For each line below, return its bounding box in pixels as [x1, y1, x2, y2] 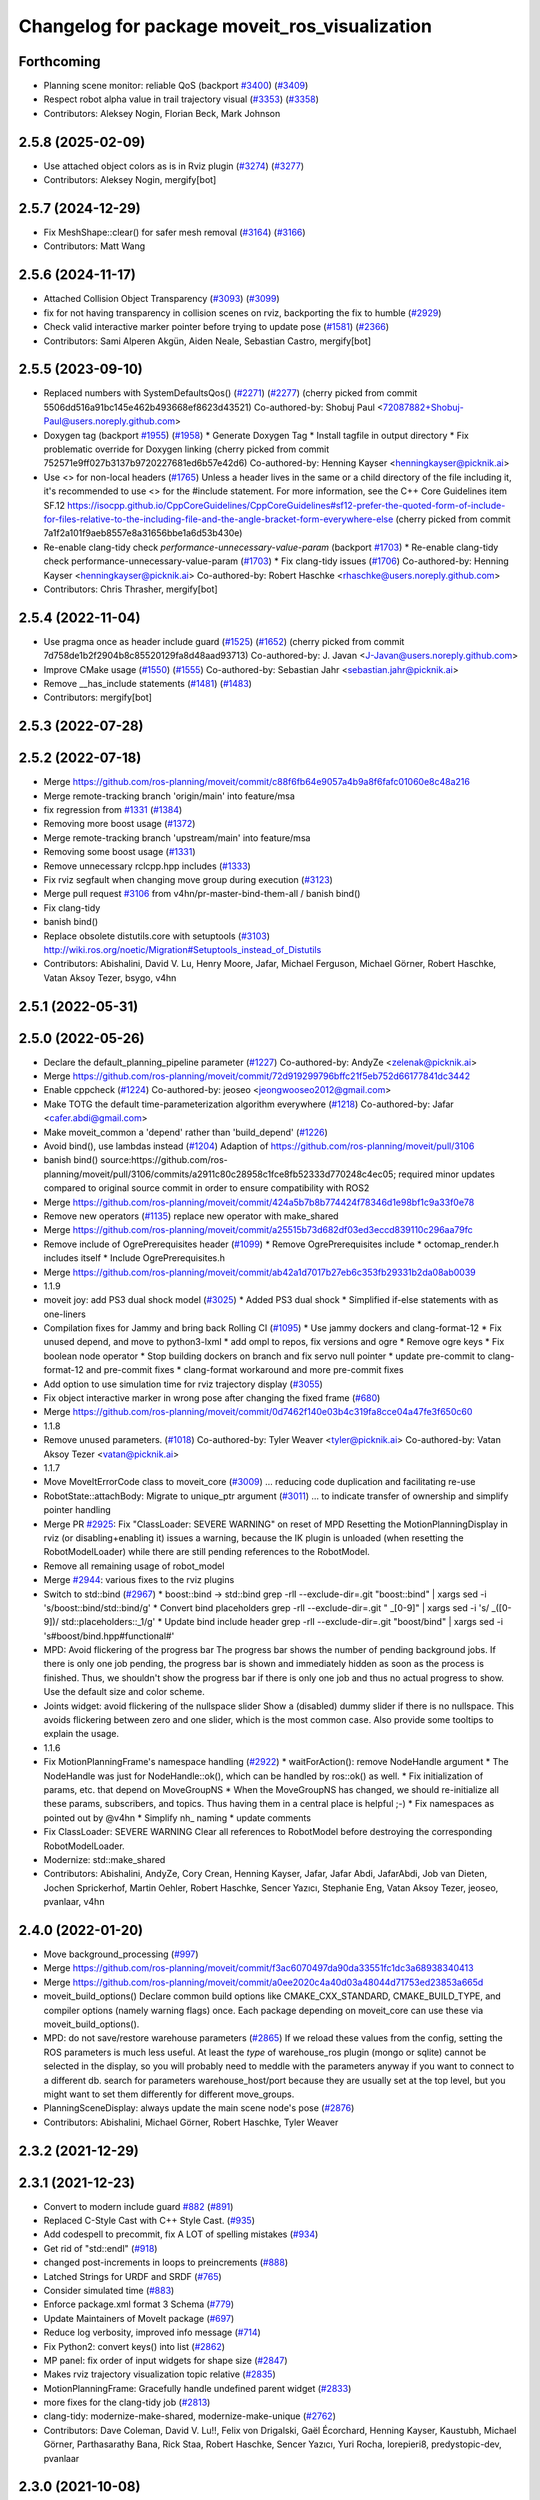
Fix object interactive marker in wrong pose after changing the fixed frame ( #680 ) [43, 1392, 381, 1404]
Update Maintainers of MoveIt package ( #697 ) [43, 2312, 235, 2324]
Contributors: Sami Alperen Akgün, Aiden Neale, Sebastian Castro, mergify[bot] [43, 335, 372, 347]
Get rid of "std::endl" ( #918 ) [43, 2242, 158, 2254]
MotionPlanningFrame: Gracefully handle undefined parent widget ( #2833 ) [43, 2382, 352, 2394]
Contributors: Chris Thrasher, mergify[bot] [43, 583, 219, 595]
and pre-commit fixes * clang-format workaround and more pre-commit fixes [85, 1364, 404, 1376]
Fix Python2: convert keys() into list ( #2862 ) [43, 2340, 225, 2352]
